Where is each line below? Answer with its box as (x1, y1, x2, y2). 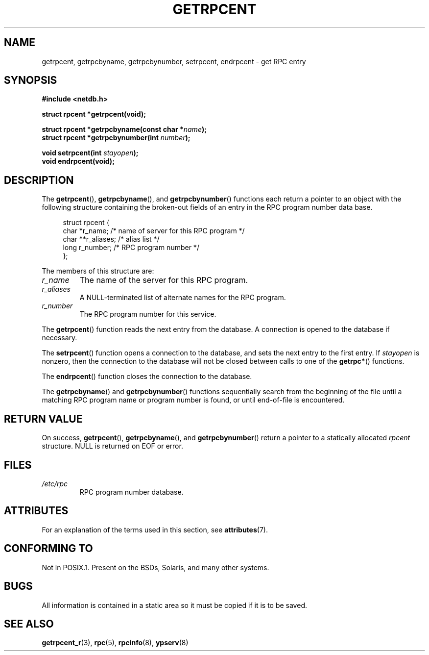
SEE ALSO (4, 617, 54, 630)
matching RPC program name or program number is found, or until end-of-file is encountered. (42, 396, 345, 404)
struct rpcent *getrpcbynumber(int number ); (42, 133, 191, 142)
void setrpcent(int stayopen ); (42, 149, 139, 157)
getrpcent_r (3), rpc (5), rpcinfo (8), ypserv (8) (42, 638, 189, 647)
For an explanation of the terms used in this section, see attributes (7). (42, 525, 268, 534)
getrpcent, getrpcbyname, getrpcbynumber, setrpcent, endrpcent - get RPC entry (42, 57, 306, 66)
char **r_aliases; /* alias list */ (63, 235, 160, 244)
